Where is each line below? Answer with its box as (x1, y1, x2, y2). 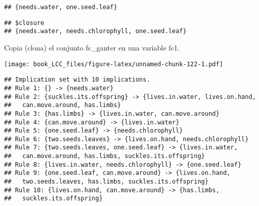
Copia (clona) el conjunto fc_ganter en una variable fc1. (4, 42, 180, 53)
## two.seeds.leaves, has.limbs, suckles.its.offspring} (4, 178, 209, 186)
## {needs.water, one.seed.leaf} (4, 4, 117, 11)
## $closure (4, 19, 44, 27)
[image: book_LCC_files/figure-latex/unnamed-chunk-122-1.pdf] (4, 60, 223, 68)
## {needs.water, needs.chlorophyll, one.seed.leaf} (4, 28, 187, 35)
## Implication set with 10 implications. (4, 76, 150, 84)
